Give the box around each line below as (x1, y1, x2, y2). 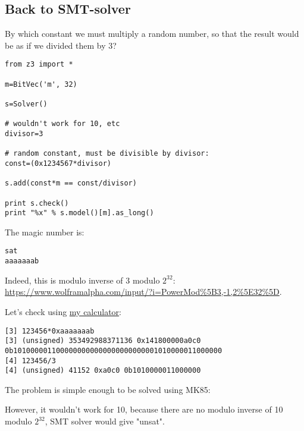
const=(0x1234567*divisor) (5, 159, 111, 168)
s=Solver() (5, 100, 48, 109)
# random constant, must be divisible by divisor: (5, 149, 209, 158)
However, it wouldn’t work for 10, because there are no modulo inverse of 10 (5, 403, 283, 416)
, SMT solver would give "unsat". (45, 415, 165, 427)
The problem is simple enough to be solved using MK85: (5, 383, 211, 395)
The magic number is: (5, 225, 84, 238)
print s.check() (5, 199, 69, 207)
